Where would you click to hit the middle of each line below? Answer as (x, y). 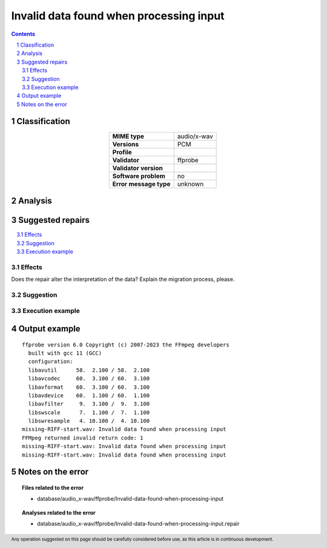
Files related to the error (53, 488)
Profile (122, 152)
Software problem (139, 176)
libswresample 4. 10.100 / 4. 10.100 (89, 421)
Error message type (141, 183)
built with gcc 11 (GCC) (65, 353)
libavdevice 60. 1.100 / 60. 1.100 (89, 395)
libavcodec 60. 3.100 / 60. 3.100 (89, 379)
